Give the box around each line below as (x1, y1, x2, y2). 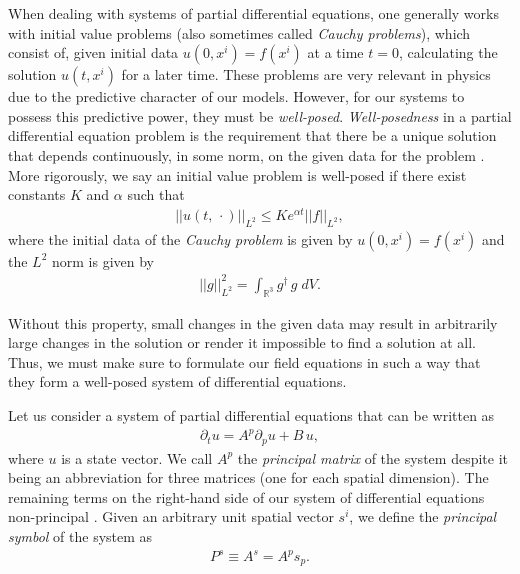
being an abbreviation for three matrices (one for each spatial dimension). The (8, 467, 489, 488)
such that (127, 184, 185, 205)
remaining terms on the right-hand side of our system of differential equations (8, 486, 485, 507)
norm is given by (52, 250, 155, 271)
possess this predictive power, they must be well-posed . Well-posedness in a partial (8, 105, 512, 126)
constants (8, 184, 66, 205)
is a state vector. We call (61, 447, 213, 468)
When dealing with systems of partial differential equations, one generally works (8, 3, 499, 23)
